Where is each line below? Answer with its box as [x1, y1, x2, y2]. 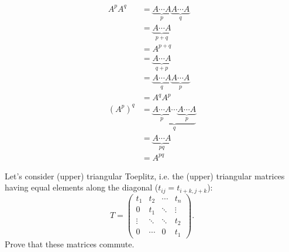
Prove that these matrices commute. [5, 237, 135, 250]
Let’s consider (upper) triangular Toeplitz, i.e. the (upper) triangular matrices [5, 169, 285, 182]
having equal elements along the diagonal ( [5, 181, 159, 193]
